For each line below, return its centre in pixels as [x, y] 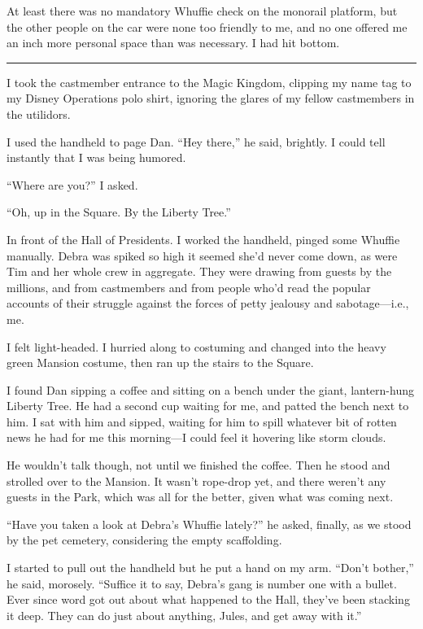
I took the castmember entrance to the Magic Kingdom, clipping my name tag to [209, 82]
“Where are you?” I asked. [72, 184]
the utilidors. [39, 114]
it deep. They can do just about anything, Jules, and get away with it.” [184, 615]
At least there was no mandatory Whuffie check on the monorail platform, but [202, 11]
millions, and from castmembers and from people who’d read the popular [189, 287]
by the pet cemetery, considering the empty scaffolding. [144, 540]
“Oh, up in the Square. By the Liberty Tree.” [119, 212]
